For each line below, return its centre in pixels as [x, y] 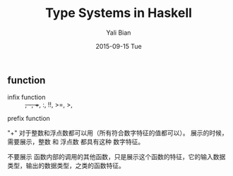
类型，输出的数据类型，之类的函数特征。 [66, 166]
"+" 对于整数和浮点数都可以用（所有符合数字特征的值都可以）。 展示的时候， [118, 133]
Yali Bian [119, 33]
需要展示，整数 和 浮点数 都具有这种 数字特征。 [76, 142]
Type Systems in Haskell [119, 13]
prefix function [29, 119]
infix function [26, 98]
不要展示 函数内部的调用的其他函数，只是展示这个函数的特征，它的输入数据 [116, 157]
